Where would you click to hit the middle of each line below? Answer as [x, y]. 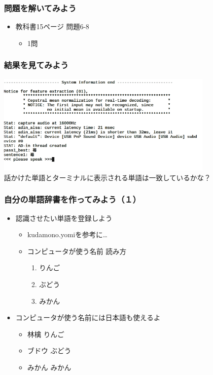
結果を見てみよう [36, 65]
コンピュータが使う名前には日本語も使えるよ [88, 317]
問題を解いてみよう [40, 8]
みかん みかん [49, 367]
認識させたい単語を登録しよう [64, 218]
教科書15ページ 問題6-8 [52, 26]
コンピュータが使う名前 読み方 [77, 251]
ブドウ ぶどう [49, 351]
